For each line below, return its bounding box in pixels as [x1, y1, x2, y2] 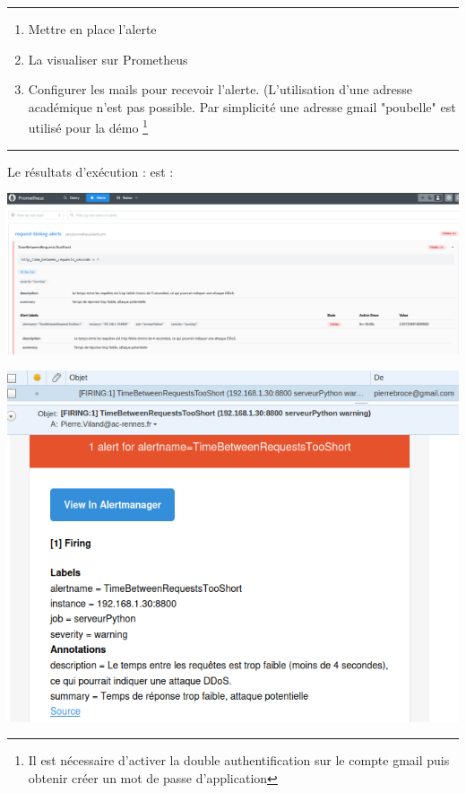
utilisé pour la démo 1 [28, 116, 148, 137]
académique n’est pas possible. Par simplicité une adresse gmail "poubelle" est [28, 97, 456, 116]
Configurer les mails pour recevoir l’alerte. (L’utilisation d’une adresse [28, 80, 413, 99]
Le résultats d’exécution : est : [7, 161, 174, 180]
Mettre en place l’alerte [28, 20, 157, 38]
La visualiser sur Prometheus [28, 49, 188, 68]
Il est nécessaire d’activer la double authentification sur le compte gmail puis [28, 751, 450, 770]
